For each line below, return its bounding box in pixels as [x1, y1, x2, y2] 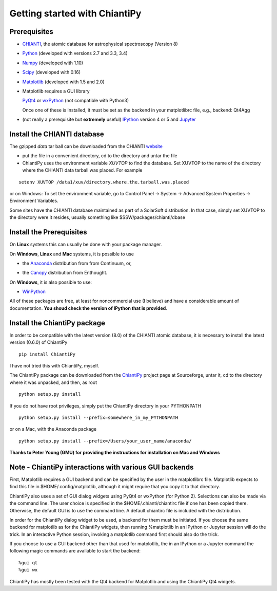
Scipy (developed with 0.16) [22, 69, 81, 76]
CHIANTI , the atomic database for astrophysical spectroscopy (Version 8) [22, 41, 178, 47]
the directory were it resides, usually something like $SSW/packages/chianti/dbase [9, 214, 186, 220]
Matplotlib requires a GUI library [22, 88, 90, 95]
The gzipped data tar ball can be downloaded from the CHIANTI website [9, 143, 163, 150]
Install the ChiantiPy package [9, 319, 105, 327]
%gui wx [18, 567, 38, 573]
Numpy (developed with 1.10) [22, 60, 84, 66]
